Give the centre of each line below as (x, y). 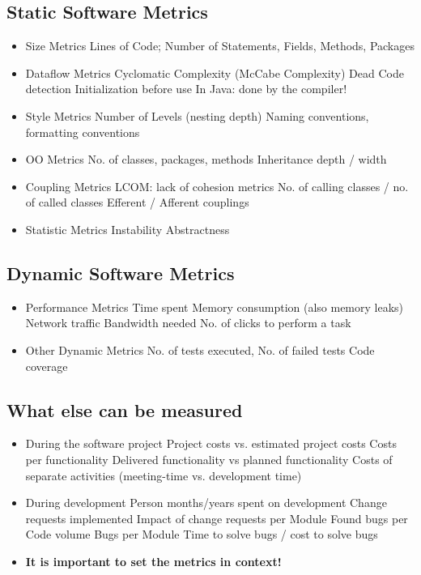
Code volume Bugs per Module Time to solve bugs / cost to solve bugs (202, 534)
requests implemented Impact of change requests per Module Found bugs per (217, 518)
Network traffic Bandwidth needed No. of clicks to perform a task (188, 323)
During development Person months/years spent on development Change (206, 503)
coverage (47, 366)
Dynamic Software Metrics (121, 273)
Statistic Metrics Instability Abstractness (128, 229)
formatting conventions (83, 132)
